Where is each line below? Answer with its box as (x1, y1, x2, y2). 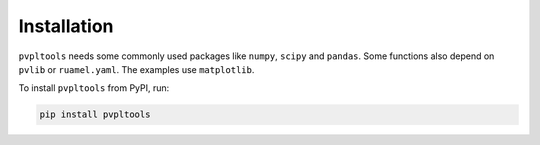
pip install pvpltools (39, 109, 151, 120)
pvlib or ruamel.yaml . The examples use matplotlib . (18, 63, 255, 75)
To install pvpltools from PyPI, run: (18, 82, 170, 94)
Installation (18, 15, 114, 37)
